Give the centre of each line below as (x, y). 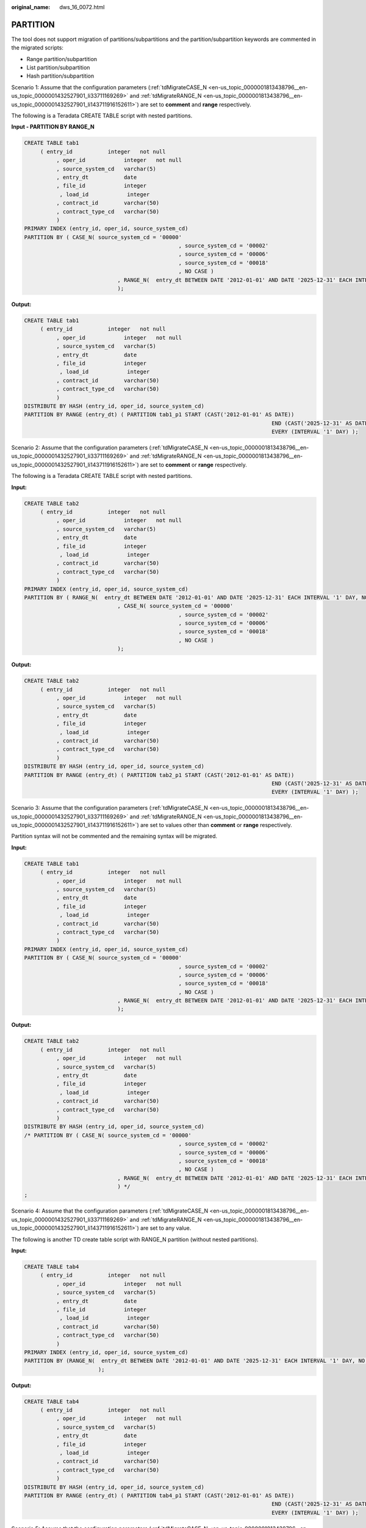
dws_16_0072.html (82, 7)
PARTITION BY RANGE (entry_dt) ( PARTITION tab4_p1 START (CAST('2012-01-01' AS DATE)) (159, 1495)
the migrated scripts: (38, 48)
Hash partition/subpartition (60, 76)
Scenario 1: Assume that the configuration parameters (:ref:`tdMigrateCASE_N (109, 87)
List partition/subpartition (58, 68)
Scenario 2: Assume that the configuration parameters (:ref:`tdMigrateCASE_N (110, 448)
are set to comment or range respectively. (194, 465)
